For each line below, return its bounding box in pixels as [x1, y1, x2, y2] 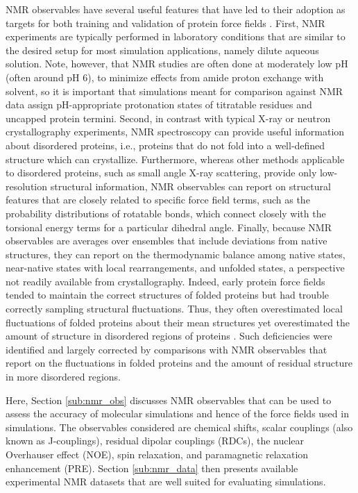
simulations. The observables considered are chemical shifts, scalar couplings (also [6, 419, 353, 434]
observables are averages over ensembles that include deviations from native [6, 233, 327, 248]
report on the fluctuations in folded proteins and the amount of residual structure [6, 356, 352, 370]
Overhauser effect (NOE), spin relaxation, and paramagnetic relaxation [6, 447, 309, 461]
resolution [6, 178, 48, 193]
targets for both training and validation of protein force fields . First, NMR [6, 15, 325, 30]
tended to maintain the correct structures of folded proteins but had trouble [6, 287, 330, 302]
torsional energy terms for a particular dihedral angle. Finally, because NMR [6, 219, 332, 234]
